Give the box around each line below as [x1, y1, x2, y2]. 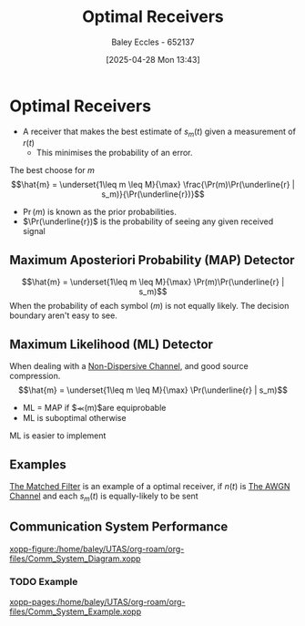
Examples [9, 457, 66, 472]
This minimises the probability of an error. [36, 148, 193, 159]
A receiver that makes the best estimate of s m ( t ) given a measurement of [22, 126, 296, 139]
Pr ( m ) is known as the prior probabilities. [22, 207, 178, 218]
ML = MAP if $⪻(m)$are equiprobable [22, 403, 167, 414]
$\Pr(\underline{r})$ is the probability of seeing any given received [22, 216, 274, 227]
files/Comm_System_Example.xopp [9, 606, 142, 617]
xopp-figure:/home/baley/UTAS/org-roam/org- [9, 543, 185, 554]
